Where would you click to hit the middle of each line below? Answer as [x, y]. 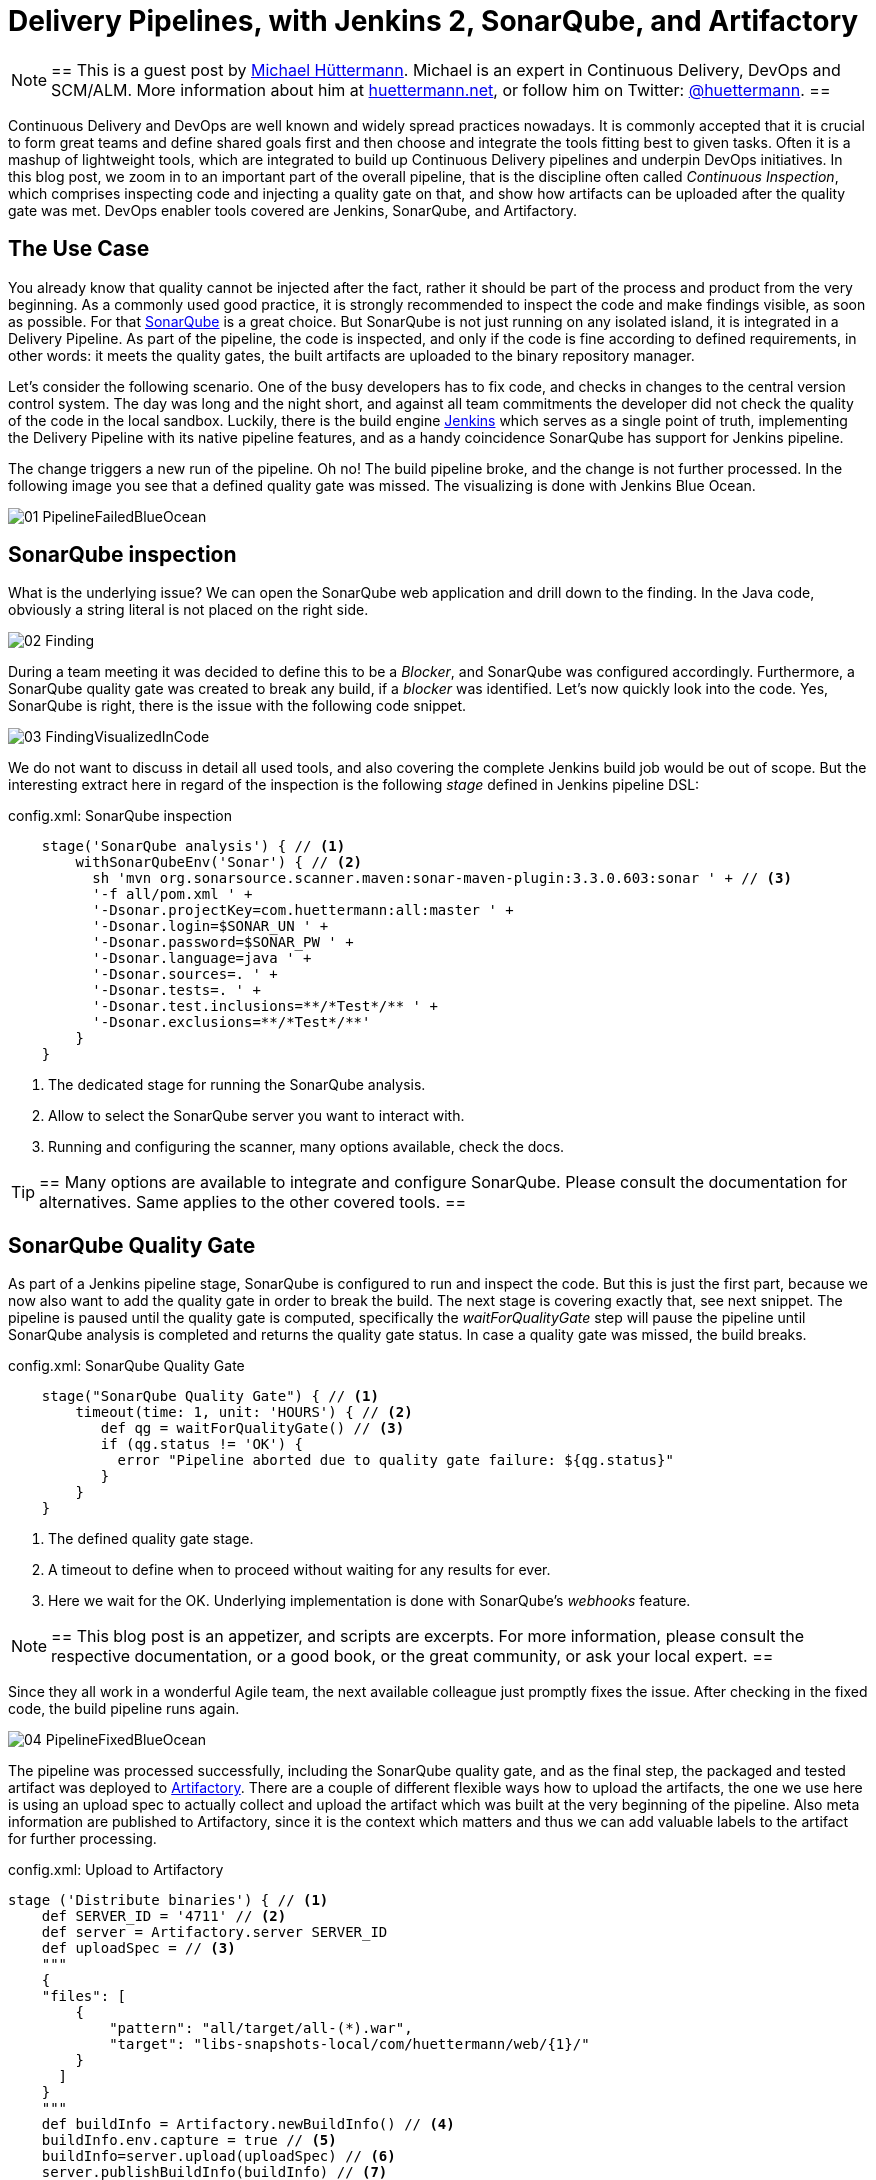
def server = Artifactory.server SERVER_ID [214, 1932]
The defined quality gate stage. [151, 1539]
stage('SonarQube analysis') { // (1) [193, 846]
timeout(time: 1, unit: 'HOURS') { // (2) [244, 1412]
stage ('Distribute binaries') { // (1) [168, 1900]
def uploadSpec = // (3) [138, 1948]
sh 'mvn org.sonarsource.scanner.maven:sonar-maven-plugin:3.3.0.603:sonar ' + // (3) [442, 878]
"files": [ [84, 1996]
